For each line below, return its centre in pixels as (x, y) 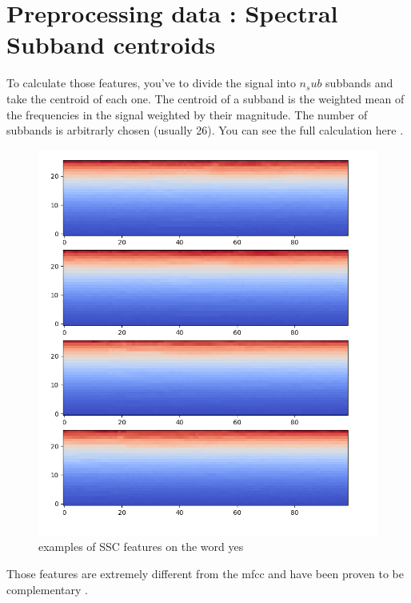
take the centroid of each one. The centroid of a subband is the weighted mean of (205, 98)
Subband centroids (111, 44)
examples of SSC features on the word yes (141, 547)
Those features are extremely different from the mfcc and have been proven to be (205, 573)
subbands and (359, 83)
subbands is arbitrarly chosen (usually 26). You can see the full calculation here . (205, 130)
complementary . (47, 589)
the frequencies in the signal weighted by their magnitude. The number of (187, 114)
